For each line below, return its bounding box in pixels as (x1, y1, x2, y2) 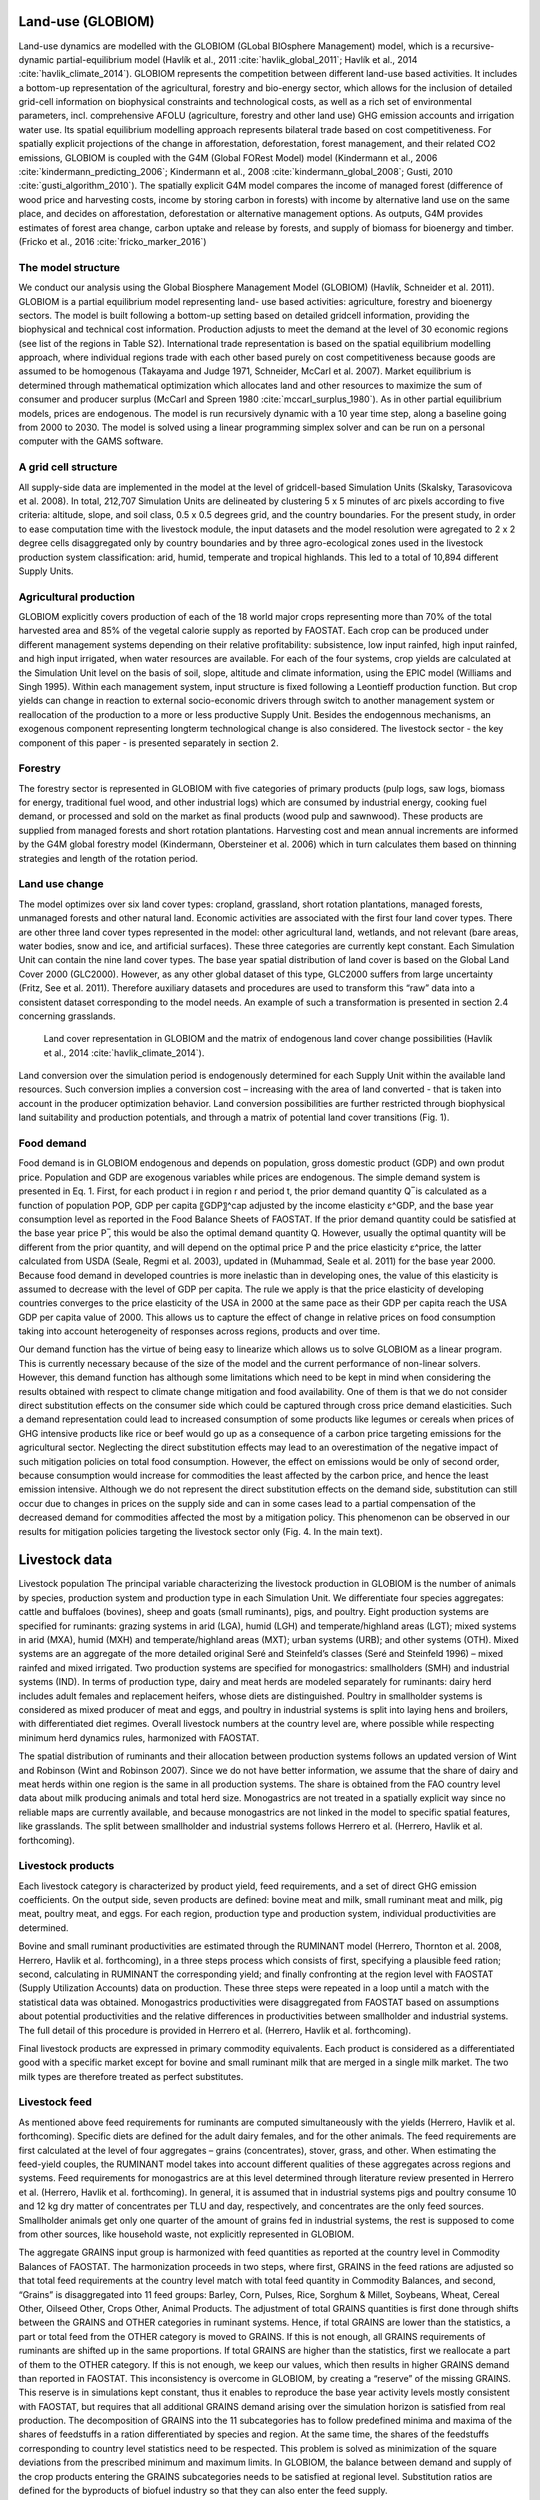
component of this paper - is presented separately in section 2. (18, 736, 279, 749)
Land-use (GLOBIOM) (18, 13, 155, 30)
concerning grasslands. (18, 1010, 116, 1022)
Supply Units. (18, 565, 74, 577)
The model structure (18, 260, 120, 274)
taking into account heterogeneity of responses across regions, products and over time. (18, 1325, 381, 1337)
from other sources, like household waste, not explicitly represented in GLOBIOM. (18, 2228, 355, 2240)
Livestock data (18, 1551, 113, 1569)
